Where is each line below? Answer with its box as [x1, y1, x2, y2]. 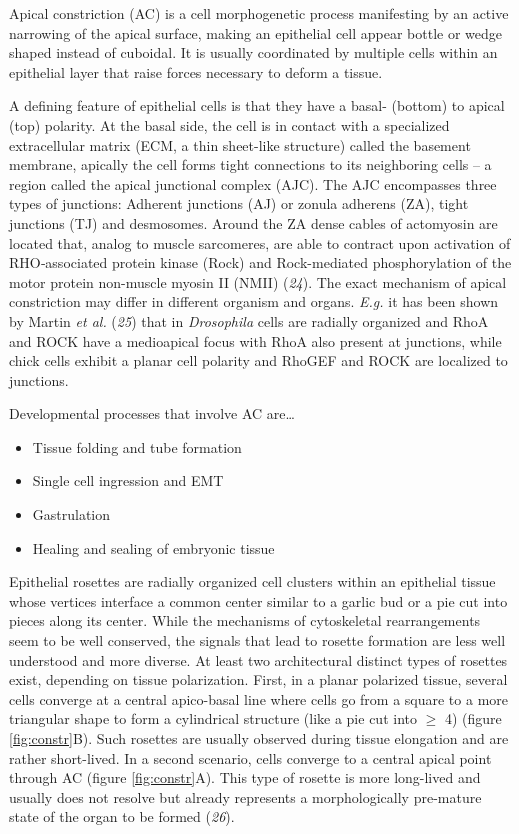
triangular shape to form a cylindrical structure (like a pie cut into [9, 708, 417, 729]
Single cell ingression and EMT [32, 470, 224, 491]
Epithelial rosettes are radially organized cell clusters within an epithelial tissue [9, 571, 496, 592]
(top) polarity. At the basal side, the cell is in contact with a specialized [9, 114, 450, 135]
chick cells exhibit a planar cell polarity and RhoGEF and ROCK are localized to [9, 350, 508, 371]
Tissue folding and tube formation [32, 436, 242, 457]
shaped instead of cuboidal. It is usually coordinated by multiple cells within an [9, 42, 498, 63]
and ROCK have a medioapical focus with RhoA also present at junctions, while [9, 330, 502, 351]
